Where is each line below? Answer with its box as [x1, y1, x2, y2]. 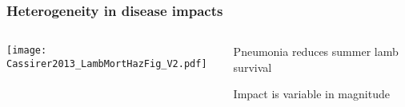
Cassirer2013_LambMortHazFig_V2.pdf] [6, 57, 207, 69]
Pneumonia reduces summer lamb [233, 43, 399, 60]
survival [233, 58, 272, 75]
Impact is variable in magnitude [233, 85, 390, 102]
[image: [6, 45, 47, 57]
